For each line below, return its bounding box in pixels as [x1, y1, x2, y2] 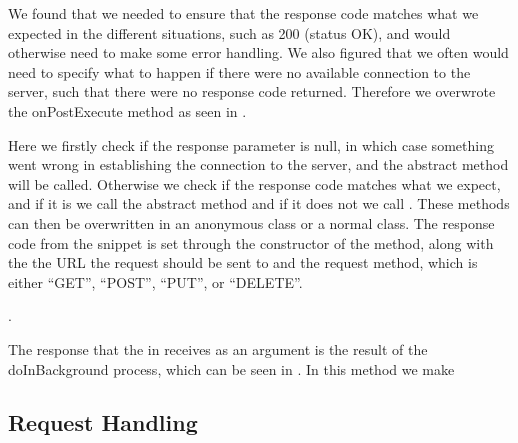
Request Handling [8, 407, 198, 438]
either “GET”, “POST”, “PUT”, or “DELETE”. [8, 271, 303, 292]
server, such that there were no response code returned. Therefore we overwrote [8, 81, 496, 102]
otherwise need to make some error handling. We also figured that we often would [8, 42, 509, 63]
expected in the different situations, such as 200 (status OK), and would [8, 22, 451, 43]
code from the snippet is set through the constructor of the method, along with [8, 232, 494, 253]
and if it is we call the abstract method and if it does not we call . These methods [8, 193, 510, 214]
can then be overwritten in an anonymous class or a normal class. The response [8, 212, 495, 233]
